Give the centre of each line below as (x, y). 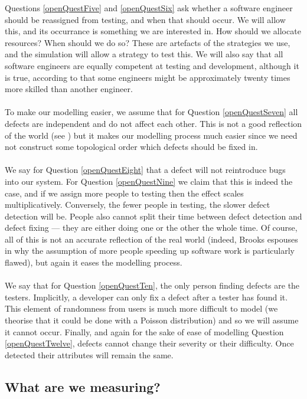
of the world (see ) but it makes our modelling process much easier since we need (151, 135)
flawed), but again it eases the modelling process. (94, 262)
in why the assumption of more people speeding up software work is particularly (150, 251)
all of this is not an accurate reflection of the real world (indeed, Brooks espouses (151, 239)
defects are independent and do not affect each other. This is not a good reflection (153, 123)
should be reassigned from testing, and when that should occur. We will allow (145, 19)
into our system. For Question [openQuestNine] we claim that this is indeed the (149, 181)
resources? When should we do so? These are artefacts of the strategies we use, (148, 42)
